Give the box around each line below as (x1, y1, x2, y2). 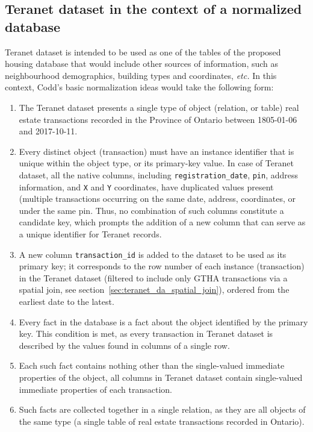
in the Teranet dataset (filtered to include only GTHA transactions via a (19, 271, 288, 284)
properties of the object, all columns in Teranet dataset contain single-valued (19, 371, 303, 384)
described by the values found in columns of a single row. (19, 339, 230, 351)
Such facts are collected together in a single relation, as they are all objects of (19, 403, 306, 416)
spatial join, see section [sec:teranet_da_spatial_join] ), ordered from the (19, 283, 290, 296)
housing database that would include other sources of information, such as (5, 57, 279, 70)
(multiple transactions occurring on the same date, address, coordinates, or (19, 192, 296, 205)
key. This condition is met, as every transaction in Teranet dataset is (19, 327, 273, 340)
